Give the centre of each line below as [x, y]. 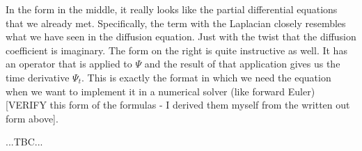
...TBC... [24, 142]
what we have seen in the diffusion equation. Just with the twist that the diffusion [181, 37]
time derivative [38, 77]
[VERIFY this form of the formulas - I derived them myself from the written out [178, 105]
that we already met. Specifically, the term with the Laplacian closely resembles [176, 23]
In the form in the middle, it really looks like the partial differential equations [172, 9]
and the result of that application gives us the [242, 64]
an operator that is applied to [69, 64]
